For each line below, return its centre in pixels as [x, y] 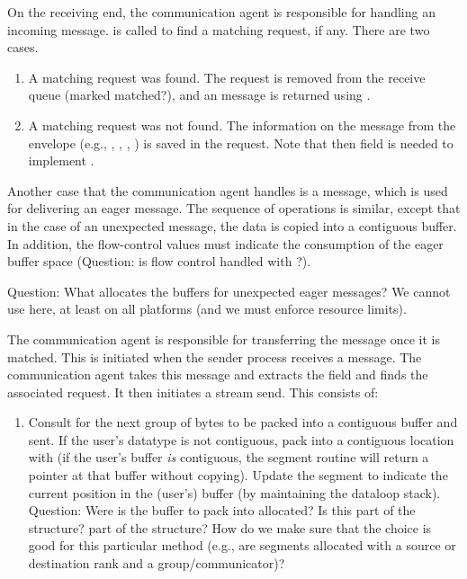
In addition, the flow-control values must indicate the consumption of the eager [225, 243]
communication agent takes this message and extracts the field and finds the [218, 374]
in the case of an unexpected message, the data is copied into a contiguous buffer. [232, 225]
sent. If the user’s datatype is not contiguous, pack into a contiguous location [241, 439]
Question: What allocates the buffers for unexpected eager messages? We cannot [229, 291]
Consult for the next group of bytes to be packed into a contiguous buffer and [243, 422]
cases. [23, 47]
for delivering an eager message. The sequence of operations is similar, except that [234, 208]
